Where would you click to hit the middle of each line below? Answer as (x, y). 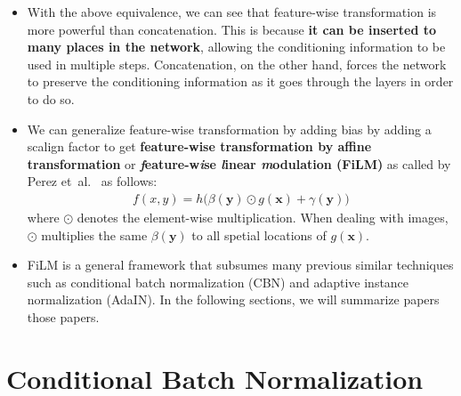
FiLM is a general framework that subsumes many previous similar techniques (240, 265)
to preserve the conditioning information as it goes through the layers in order (240, 81)
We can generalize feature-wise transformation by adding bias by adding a (229, 129)
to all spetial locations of (259, 234)
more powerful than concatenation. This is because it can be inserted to (232, 29)
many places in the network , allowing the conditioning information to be (236, 47)
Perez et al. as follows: (92, 181)
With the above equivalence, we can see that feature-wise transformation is (232, 12)
